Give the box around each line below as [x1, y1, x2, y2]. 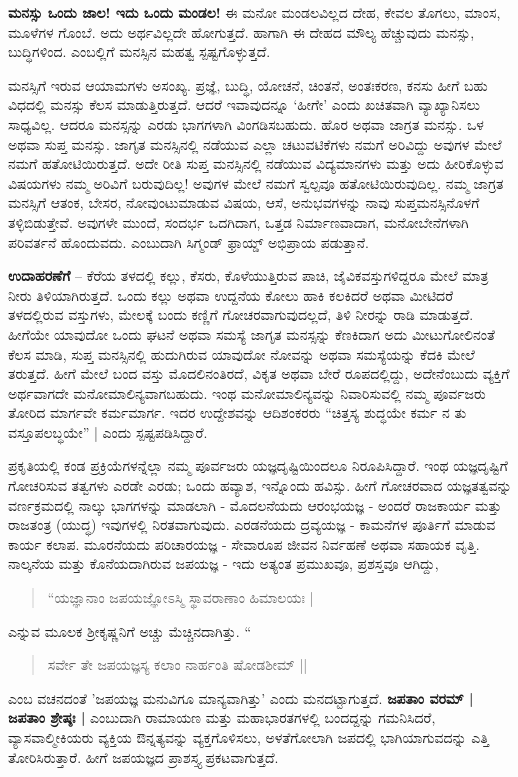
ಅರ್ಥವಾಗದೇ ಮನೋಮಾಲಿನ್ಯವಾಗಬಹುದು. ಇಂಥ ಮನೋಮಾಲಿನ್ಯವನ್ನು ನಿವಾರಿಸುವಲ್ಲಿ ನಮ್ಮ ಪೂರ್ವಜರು [8, 382, 486, 403]
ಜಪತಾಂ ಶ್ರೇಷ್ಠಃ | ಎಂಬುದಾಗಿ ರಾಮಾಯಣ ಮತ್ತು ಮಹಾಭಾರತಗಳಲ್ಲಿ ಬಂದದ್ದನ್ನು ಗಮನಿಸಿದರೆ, [8, 707, 436, 728]
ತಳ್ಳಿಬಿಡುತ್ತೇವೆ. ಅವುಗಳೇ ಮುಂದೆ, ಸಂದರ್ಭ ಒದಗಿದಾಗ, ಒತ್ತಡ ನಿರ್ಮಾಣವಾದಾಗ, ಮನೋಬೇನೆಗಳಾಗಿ [8, 211, 469, 232]
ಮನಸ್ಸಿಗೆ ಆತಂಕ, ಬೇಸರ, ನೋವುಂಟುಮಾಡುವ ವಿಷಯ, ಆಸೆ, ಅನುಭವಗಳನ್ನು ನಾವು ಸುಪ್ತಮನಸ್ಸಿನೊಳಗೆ [8, 192, 480, 213]
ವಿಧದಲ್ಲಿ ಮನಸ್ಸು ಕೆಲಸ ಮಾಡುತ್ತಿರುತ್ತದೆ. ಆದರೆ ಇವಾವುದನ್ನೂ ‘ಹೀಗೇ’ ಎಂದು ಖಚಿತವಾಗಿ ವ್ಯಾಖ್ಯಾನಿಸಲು [8, 94, 481, 115]
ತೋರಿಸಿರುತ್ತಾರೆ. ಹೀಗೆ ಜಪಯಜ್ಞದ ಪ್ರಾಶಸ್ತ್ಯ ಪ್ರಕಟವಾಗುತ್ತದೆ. [8, 746, 279, 767]
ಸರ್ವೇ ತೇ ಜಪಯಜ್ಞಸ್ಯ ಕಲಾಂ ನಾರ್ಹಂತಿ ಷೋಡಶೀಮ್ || [47, 654, 308, 675]
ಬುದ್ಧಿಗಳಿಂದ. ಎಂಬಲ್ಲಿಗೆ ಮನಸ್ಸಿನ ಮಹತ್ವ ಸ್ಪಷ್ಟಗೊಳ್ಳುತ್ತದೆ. [8, 41, 271, 62]
